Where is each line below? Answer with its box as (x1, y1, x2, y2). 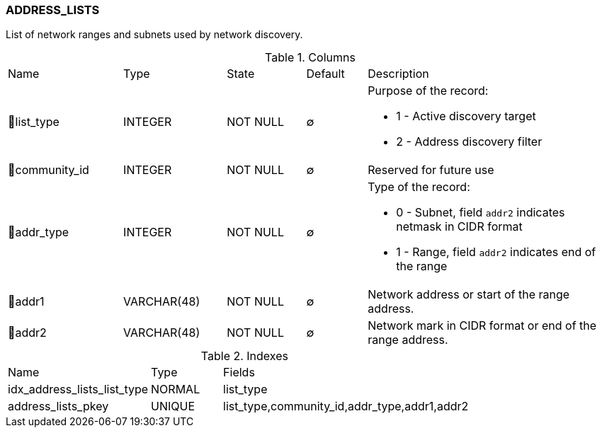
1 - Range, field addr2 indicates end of (396, 245, 596, 260)
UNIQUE (151, 399, 195, 414)
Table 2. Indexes (200, 349, 288, 364)
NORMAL (151, 382, 200, 397)
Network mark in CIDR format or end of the (368, 318, 597, 333)
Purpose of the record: (368, 83, 489, 98)
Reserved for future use (368, 163, 494, 178)
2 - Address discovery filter (396, 134, 543, 149)
